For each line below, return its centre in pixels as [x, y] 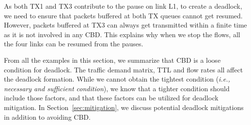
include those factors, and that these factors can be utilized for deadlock [111, 98]
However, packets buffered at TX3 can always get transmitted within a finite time [125, 25]
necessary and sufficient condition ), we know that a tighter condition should [117, 88]
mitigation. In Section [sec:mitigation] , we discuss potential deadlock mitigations [124, 107]
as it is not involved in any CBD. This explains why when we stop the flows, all [122, 34]
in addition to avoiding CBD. [47, 117]
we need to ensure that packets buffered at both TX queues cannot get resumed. [123, 15]
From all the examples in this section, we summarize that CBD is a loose [112, 60]
